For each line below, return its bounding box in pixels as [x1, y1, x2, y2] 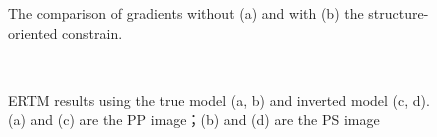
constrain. [62, 22, 123, 43]
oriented [8, 22, 58, 43]
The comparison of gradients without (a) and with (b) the [8, 3, 364, 23]
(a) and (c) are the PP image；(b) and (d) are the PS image [8, 109, 380, 130]
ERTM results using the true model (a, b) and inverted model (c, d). [8, 89, 430, 110]
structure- [368, 3, 429, 23]
